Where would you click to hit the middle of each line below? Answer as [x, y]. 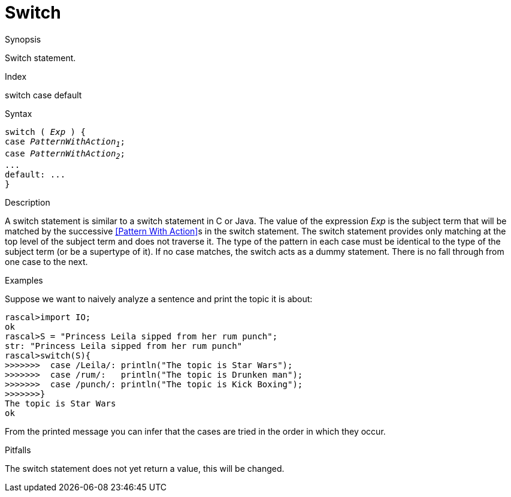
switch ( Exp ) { [45, 132]
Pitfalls [18, 450]
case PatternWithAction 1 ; [65, 142]
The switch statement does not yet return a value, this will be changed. [145, 469]
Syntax [19, 113]
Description [28, 203]
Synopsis [23, 39]
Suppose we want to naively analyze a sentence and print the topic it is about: [159, 299]
